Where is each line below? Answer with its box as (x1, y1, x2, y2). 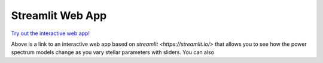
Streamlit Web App (11, 9, 107, 22)
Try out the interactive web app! (11, 30, 90, 37)
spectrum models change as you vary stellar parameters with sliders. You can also (11, 49, 215, 56)
